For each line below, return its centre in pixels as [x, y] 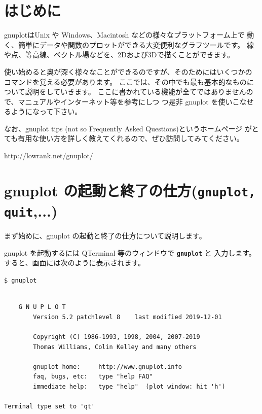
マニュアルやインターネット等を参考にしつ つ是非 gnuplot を [118, 101]
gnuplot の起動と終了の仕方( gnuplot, [130, 190]
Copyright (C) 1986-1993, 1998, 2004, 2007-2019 [117, 337]
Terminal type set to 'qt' [49, 407]
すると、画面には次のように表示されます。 [75, 263]
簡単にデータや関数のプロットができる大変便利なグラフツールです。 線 [136, 44]
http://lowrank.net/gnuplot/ [49, 156]
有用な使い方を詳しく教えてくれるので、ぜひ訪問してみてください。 [131, 138]
